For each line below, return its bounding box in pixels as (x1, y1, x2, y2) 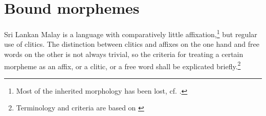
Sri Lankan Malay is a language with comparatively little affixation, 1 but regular (4, 27, 257, 39)
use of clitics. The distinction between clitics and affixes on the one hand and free (4, 39, 259, 49)
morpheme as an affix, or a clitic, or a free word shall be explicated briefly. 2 (4, 59, 241, 71)
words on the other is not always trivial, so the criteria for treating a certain (4, 48, 243, 59)
